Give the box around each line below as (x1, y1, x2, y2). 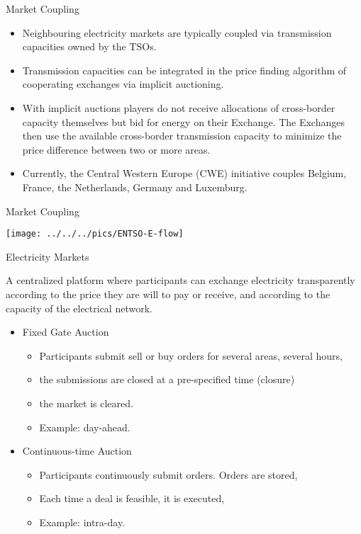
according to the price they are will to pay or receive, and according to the (6, 286, 331, 301)
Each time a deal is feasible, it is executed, (39, 491, 225, 506)
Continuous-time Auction (22, 443, 132, 458)
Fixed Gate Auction (22, 324, 109, 339)
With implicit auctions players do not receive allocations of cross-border (22, 100, 335, 115)
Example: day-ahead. (39, 419, 130, 434)
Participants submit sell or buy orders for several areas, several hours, (39, 348, 343, 363)
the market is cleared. (39, 395, 133, 410)
